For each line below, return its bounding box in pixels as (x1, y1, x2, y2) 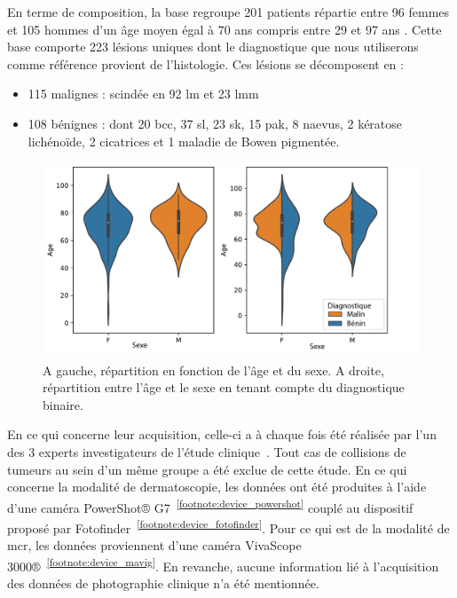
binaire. (43, 395, 83, 413)
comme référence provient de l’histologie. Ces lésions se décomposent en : (7, 54, 404, 73)
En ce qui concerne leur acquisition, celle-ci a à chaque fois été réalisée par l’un (7, 425, 437, 444)
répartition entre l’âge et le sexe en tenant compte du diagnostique (43, 378, 405, 397)
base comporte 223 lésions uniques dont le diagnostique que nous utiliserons (7, 37, 419, 56)
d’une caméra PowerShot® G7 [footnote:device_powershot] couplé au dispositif (7, 495, 414, 516)
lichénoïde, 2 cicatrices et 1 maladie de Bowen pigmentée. (28, 131, 340, 150)
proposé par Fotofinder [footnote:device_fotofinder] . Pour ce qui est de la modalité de (7, 516, 450, 537)
